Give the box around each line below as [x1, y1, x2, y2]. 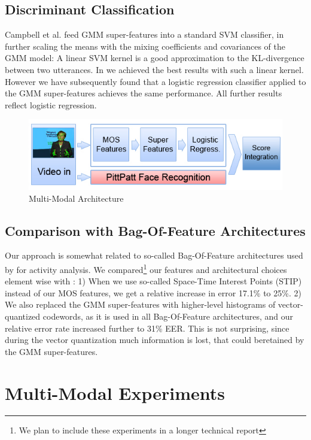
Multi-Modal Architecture [29, 192, 124, 204]
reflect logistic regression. [5, 98, 97, 111]
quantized [5, 309, 41, 322]
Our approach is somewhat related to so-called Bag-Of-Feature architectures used [5, 249, 303, 262]
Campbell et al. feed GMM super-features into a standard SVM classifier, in [5, 28, 284, 41]
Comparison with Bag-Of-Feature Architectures [5, 221, 306, 239]
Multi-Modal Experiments [5, 380, 225, 405]
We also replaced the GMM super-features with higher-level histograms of [5, 298, 276, 311]
